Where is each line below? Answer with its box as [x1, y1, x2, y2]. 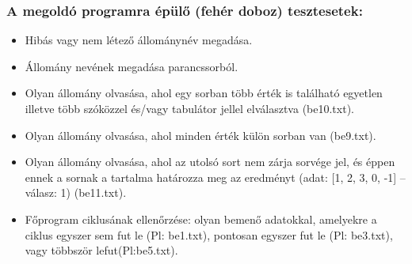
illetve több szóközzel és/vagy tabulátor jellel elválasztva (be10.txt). [25, 100, 354, 116]
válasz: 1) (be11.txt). [25, 184, 127, 201]
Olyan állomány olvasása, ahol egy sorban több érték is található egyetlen [25, 85, 383, 101]
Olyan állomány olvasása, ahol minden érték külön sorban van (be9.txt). [25, 126, 376, 143]
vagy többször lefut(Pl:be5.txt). [25, 242, 178, 258]
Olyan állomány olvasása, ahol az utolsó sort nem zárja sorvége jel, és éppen [25, 153, 395, 170]
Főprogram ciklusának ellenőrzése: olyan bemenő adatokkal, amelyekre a [25, 210, 377, 227]
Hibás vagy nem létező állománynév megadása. [25, 32, 253, 48]
